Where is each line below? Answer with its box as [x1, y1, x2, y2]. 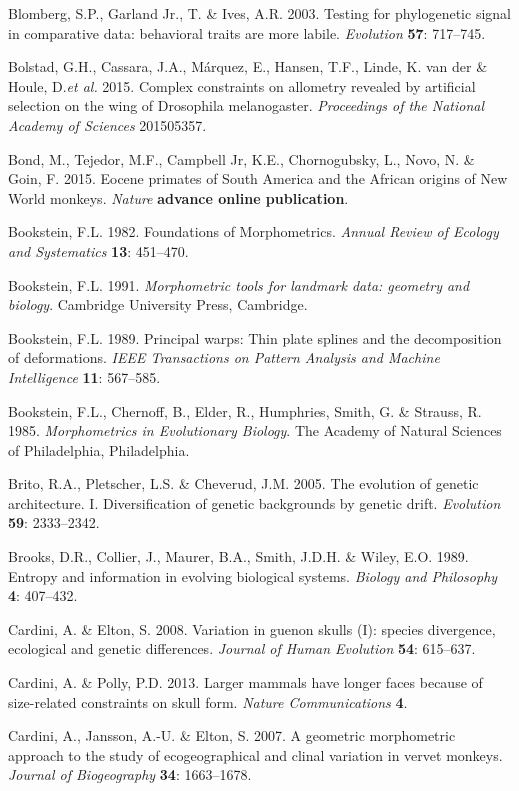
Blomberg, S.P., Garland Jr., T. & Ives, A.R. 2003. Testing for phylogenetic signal [8, 3, 511, 23]
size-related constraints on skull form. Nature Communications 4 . [8, 691, 408, 712]
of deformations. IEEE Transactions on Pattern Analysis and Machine [8, 347, 440, 368]
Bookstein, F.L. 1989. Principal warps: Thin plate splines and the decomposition [8, 327, 502, 348]
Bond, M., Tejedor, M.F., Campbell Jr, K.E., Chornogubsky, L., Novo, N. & [8, 148, 475, 169]
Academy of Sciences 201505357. [8, 114, 207, 135]
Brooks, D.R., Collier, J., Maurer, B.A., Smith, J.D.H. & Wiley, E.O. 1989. [8, 546, 469, 567]
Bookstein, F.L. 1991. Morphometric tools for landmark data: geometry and [8, 274, 470, 295]
